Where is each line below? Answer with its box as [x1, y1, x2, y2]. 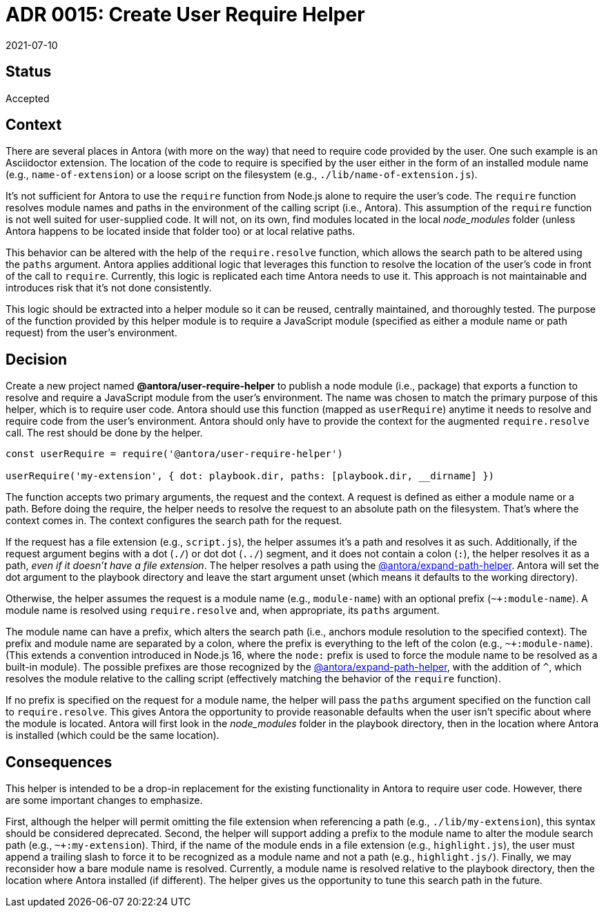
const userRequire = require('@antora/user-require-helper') [6, 448, 343, 460]
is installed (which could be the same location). [6, 729, 220, 742]
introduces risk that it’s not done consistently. [6, 282, 212, 294]
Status [6, 63, 52, 81]
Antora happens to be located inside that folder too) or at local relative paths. [6, 225, 355, 238]
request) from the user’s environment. [6, 327, 177, 339]
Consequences [6, 753, 113, 771]
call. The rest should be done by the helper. [6, 427, 203, 439]
